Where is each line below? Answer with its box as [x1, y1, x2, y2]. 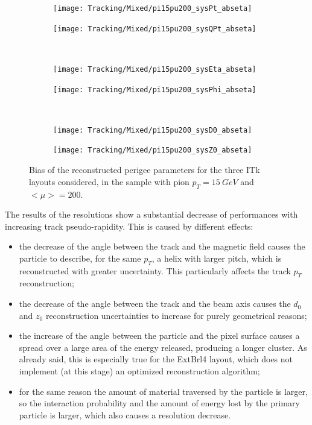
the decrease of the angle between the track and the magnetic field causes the [19, 240, 305, 253]
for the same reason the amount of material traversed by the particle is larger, [19, 385, 308, 397]
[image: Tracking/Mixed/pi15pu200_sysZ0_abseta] [53, 146, 252, 155]
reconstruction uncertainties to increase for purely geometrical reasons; [45, 309, 307, 321]
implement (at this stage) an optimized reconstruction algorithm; [19, 365, 260, 377]
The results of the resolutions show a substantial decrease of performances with [5, 208, 298, 221]
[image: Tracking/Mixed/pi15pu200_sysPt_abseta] [53, 4, 252, 13]
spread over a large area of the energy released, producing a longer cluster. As [19, 341, 307, 353]
